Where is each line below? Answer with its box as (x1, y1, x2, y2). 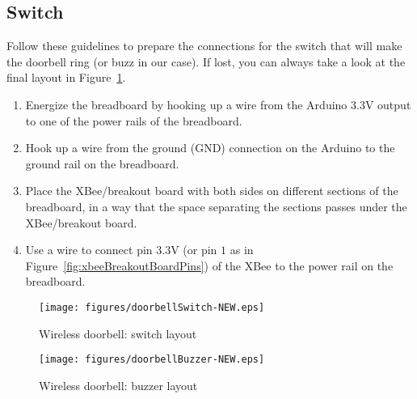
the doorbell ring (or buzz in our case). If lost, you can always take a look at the (6, 53, 406, 70)
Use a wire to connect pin (25, 241, 153, 258)
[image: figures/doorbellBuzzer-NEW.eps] (39, 354, 265, 366)
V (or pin (171, 241, 217, 258)
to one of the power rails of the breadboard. (25, 112, 242, 129)
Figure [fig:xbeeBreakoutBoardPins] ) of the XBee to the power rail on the (25, 257, 394, 274)
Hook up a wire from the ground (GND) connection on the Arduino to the (25, 139, 395, 156)
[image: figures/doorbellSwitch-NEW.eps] (39, 301, 265, 313)
